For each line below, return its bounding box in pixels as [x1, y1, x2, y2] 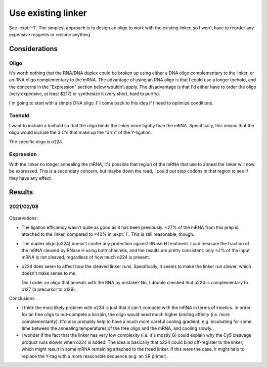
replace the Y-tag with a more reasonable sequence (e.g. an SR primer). [21, 353, 168, 359]
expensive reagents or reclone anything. [9, 31, 91, 37]
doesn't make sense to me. [21, 270, 77, 276]
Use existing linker [9, 7, 88, 18]
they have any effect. [9, 175, 52, 181]
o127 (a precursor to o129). [21, 286, 76, 292]
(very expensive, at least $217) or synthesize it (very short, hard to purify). [9, 91, 161, 97]
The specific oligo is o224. [9, 139, 64, 145]
